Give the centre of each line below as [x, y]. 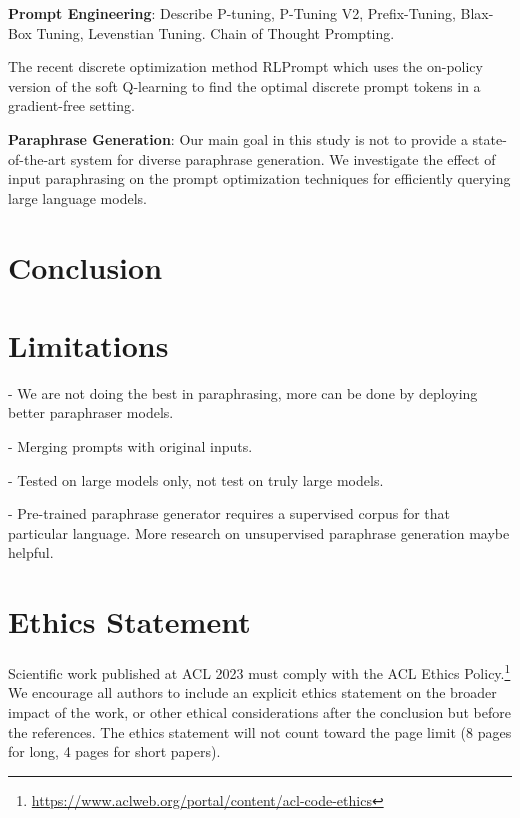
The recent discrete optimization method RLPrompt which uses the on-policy [245, 66]
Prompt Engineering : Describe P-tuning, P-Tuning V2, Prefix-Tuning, [232, 13]
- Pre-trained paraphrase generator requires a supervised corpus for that [229, 513]
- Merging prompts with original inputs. [130, 446]
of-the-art [37, 158]
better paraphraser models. [91, 412]
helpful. [31, 552]
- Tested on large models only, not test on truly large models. [196, 479]
